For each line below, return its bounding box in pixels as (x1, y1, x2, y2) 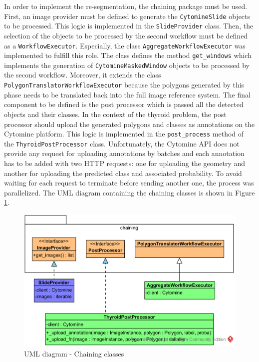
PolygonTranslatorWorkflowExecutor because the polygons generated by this (4, 79, 245, 90)
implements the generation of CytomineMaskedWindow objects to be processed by (4, 59, 250, 70)
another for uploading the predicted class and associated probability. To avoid (4, 167, 242, 178)
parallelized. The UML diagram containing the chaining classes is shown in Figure (4, 187, 255, 197)
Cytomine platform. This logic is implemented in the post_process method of (4, 128, 244, 139)
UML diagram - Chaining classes (24, 348, 124, 358)
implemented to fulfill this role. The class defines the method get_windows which (4, 50, 252, 60)
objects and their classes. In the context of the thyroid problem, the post (4, 108, 227, 119)
